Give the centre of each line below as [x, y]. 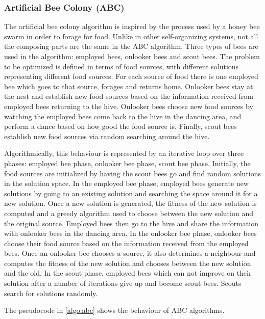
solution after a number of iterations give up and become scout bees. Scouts [123, 283]
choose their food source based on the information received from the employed [126, 243]
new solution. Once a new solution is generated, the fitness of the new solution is [130, 203]
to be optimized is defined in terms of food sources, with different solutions [122, 66]
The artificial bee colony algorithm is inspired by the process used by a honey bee [132, 26]
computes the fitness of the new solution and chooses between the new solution [128, 263]
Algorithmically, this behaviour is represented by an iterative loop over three [124, 153]
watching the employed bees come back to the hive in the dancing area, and [123, 116]
